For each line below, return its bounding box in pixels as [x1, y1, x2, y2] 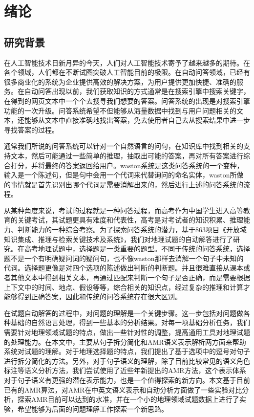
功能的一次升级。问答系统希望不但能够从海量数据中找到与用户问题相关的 [4, 105, 236, 115]
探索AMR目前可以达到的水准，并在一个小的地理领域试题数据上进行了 [17, 394, 239, 404]
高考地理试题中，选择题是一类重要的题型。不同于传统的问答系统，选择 [24, 243, 250, 254]
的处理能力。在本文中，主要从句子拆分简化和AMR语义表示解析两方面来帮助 [4, 336, 246, 347]
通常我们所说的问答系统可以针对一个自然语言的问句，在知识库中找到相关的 [4, 141, 243, 151]
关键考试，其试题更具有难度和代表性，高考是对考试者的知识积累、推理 [17, 215, 243, 225]
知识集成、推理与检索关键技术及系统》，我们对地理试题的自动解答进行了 [4, 234, 233, 244]
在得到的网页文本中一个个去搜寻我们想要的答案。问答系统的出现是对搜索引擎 [4, 95, 250, 106]
